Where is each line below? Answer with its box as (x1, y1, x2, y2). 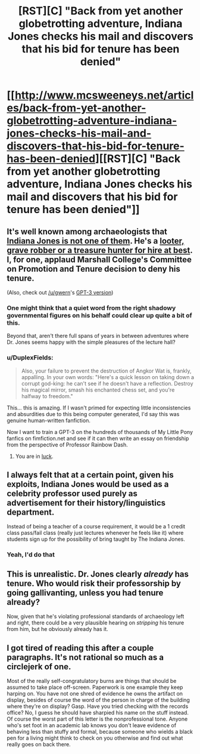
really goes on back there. (7, 740, 71, 747)
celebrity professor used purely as (7, 488, 137, 498)
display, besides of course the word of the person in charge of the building (7, 696, 190, 703)
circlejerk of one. (7, 661, 71, 672)
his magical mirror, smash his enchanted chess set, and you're (21, 386, 175, 393)
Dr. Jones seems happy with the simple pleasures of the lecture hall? (7, 338, 176, 346)
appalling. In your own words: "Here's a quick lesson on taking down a (21, 373, 195, 380)
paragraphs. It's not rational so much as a (7, 652, 164, 662)
